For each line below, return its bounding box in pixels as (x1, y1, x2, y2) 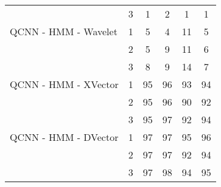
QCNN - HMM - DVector (10, 130, 119, 144)
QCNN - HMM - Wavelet (10, 24, 118, 38)
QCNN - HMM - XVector (10, 77, 119, 91)
